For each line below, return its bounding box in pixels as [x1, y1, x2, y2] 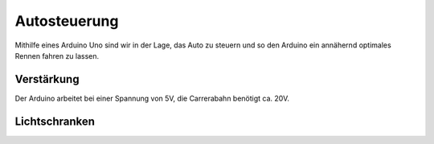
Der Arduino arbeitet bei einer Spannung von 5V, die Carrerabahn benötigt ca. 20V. [14, 93, 289, 103]
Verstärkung [14, 72, 80, 86]
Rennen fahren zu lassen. [14, 51, 100, 60]
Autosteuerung [14, 12, 119, 30]
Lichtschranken [14, 114, 96, 128]
